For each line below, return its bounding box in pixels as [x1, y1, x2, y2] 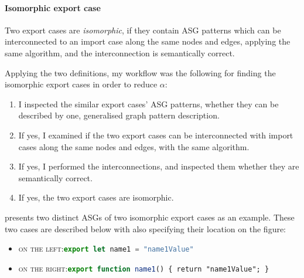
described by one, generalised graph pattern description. [18, 109, 220, 121]
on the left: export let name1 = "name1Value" [18, 242, 194, 255]
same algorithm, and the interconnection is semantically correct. [5, 46, 235, 59]
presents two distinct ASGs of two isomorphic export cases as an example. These [5, 211, 295, 223]
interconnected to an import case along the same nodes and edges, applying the [5, 35, 291, 48]
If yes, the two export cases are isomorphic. [18, 191, 174, 204]
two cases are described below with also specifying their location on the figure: [5, 222, 286, 235]
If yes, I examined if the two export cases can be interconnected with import [18, 128, 293, 141]
